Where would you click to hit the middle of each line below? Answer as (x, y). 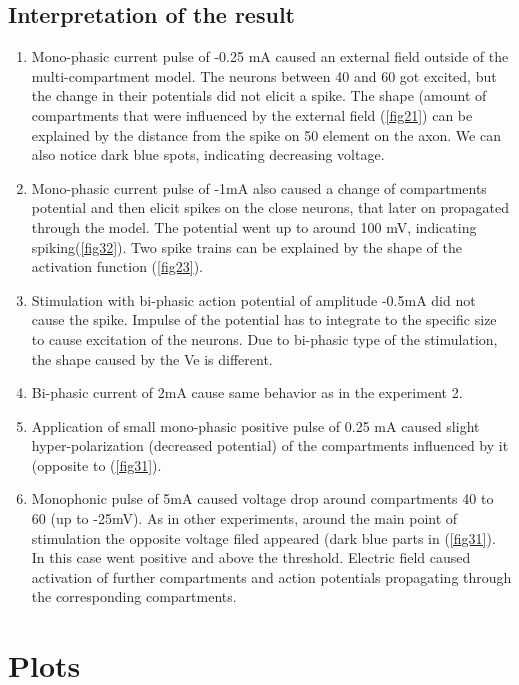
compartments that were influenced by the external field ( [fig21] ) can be (252, 114)
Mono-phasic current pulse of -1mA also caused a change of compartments (259, 187)
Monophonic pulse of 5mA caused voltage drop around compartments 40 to (262, 498)
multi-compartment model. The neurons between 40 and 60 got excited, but (264, 75)
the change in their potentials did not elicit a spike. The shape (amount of (259, 95)
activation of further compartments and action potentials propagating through (271, 576)
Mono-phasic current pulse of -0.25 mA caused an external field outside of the (270, 56)
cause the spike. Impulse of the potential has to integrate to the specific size (264, 319)
